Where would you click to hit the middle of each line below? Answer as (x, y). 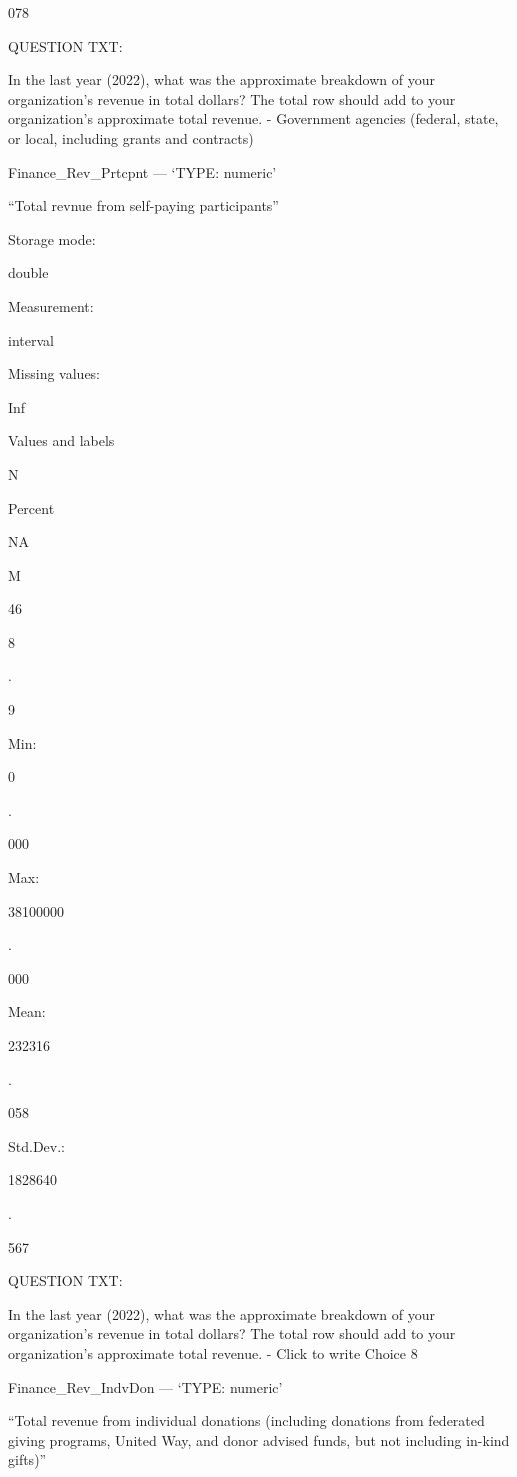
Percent (31, 507)
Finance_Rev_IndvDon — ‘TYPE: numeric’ (145, 1386)
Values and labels (61, 440)
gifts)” (27, 1459)
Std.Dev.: (36, 1145)
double (28, 272)
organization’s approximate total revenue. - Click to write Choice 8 (213, 1352)
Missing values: (54, 373)
